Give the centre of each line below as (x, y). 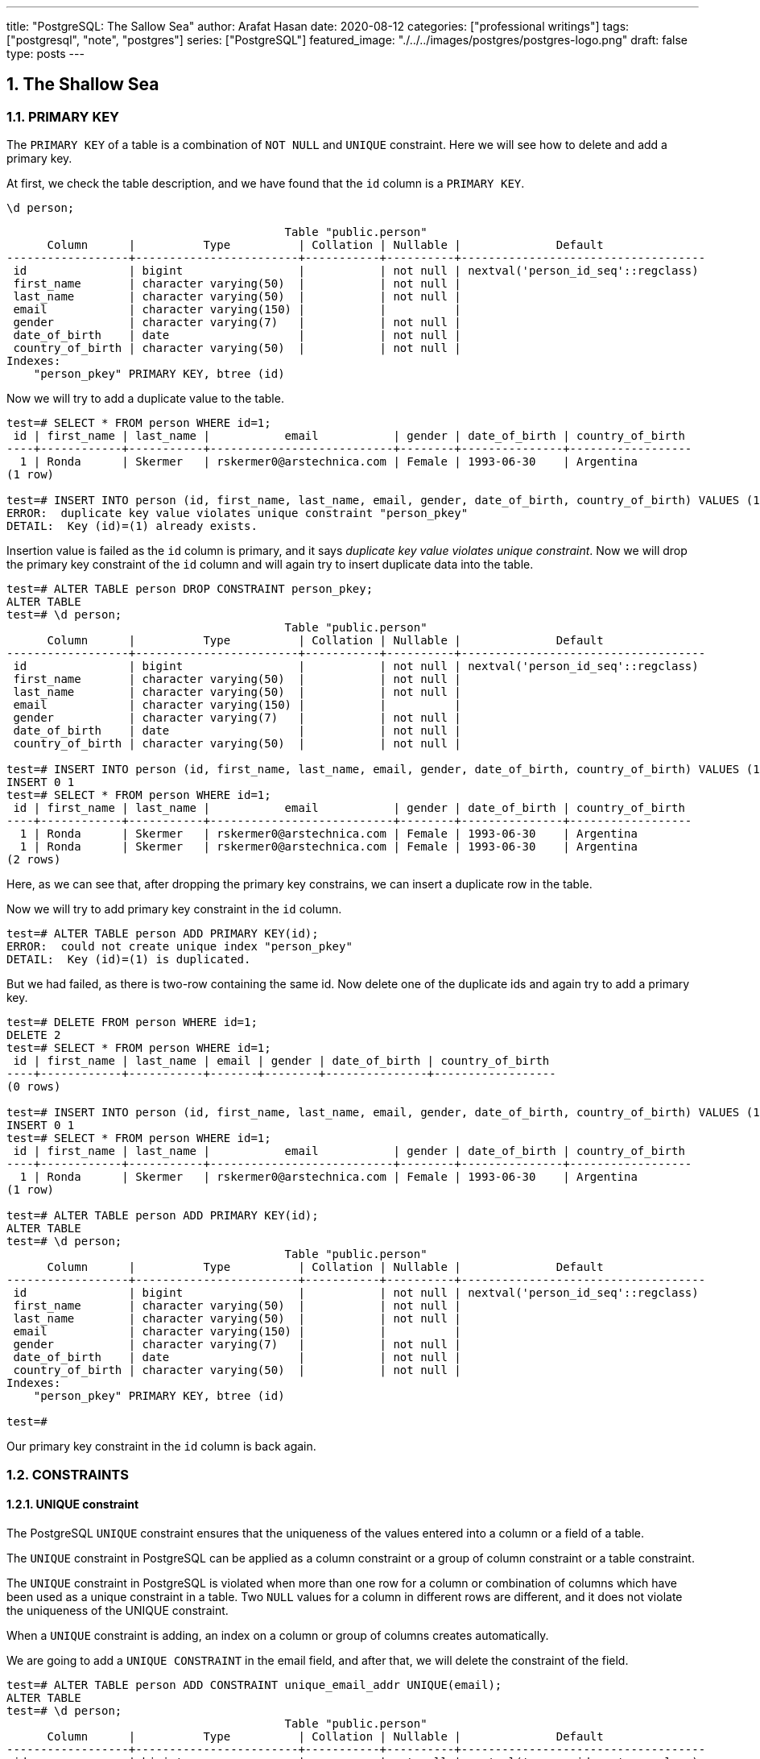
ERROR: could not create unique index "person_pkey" (180, 947)
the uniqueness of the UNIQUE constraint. (118, 1610)
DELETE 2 (34, 1035)
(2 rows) (34, 860)
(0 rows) (34, 1087)
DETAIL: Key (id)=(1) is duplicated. (129, 960)
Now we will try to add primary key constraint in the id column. (174, 909)
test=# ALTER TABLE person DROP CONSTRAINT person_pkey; (190, 589)
